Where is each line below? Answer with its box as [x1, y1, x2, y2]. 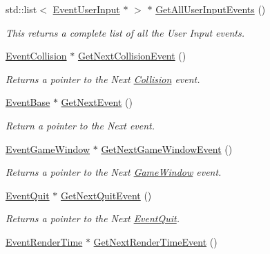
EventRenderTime [6, 234, 83, 248]
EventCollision [6, 48, 67, 63]
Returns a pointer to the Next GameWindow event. [6, 165, 222, 179]
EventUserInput [52, 2, 120, 16]
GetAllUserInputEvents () [155, 2, 266, 16]
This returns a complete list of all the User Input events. [6, 25, 244, 39]
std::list [6, 2, 37, 16]
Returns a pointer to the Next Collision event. [6, 71, 200, 86]
